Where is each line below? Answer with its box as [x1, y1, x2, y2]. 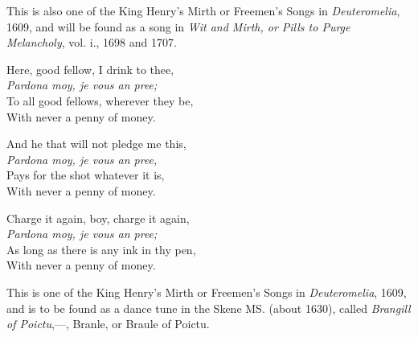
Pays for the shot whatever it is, [6, 166, 165, 183]
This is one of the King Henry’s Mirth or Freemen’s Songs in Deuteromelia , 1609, [6, 283, 407, 300]
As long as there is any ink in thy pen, [6, 240, 196, 257]
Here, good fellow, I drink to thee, [6, 60, 174, 77]
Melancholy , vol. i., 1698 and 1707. [6, 34, 177, 51]
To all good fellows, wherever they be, [6, 92, 194, 109]
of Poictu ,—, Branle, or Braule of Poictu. [6, 315, 210, 332]
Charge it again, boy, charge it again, [6, 209, 190, 226]
